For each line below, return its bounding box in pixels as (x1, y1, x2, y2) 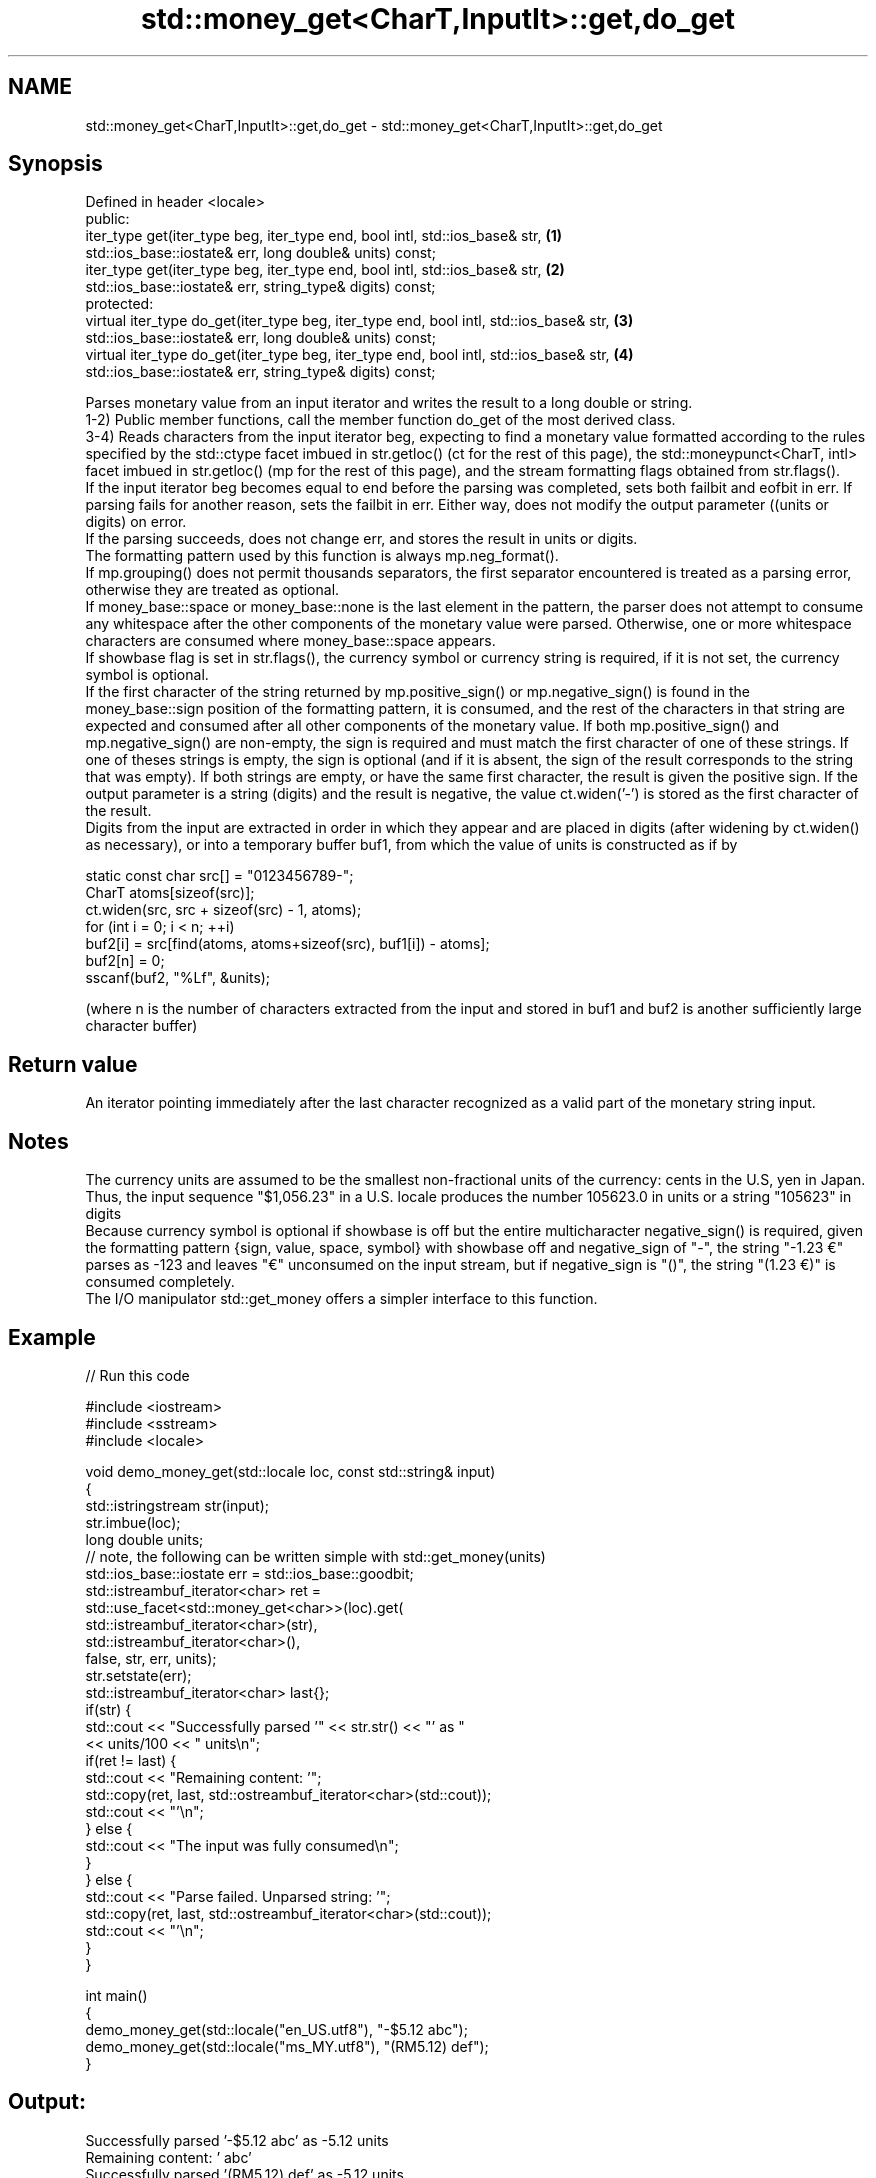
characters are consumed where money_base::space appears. (85, 632, 496, 650)
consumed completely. (85, 1273, 235, 1291)
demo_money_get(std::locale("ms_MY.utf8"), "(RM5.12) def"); (85, 2037, 489, 2055)
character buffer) (85, 1017, 198, 1035)
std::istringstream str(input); (85, 1496, 270, 1514)
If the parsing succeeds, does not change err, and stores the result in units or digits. (85, 530, 638, 548)
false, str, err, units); (85, 1649, 217, 1667)
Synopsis (8, 151, 103, 177)
